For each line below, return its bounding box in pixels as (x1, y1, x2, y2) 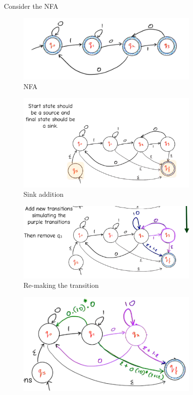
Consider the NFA (4, 1, 59, 11)
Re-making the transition (23, 280, 99, 290)
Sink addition (23, 189, 64, 199)
